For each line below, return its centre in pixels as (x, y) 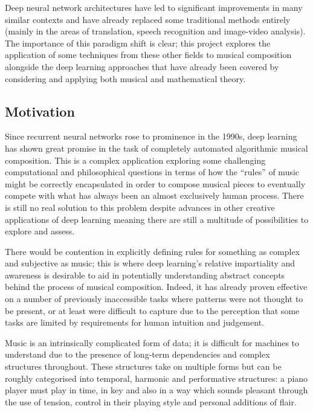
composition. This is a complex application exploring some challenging (135, 160)
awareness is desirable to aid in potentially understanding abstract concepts (145, 275)
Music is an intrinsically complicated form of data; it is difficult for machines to (152, 342)
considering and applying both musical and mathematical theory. (125, 78)
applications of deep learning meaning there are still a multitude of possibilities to (157, 219)
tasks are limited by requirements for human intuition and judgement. (134, 322)
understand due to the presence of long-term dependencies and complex (137, 354)
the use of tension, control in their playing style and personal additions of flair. (151, 401)
